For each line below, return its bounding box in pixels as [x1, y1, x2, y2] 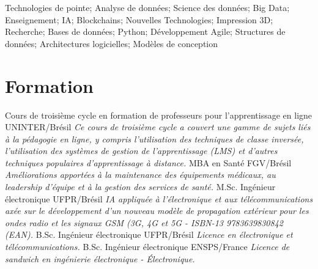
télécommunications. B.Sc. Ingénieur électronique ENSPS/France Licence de [5, 240, 290, 253]
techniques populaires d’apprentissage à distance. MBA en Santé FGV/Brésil [5, 156, 292, 169]
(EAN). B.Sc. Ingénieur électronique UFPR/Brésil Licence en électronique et [5, 228, 293, 241]
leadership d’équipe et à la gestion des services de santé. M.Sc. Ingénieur [5, 180, 276, 193]
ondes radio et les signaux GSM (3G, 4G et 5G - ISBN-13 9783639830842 [5, 216, 283, 229]
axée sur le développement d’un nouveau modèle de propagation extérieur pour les [5, 204, 309, 217]
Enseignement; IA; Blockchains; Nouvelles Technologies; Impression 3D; [5, 13, 273, 26]
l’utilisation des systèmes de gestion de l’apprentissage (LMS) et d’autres [5, 144, 278, 157]
